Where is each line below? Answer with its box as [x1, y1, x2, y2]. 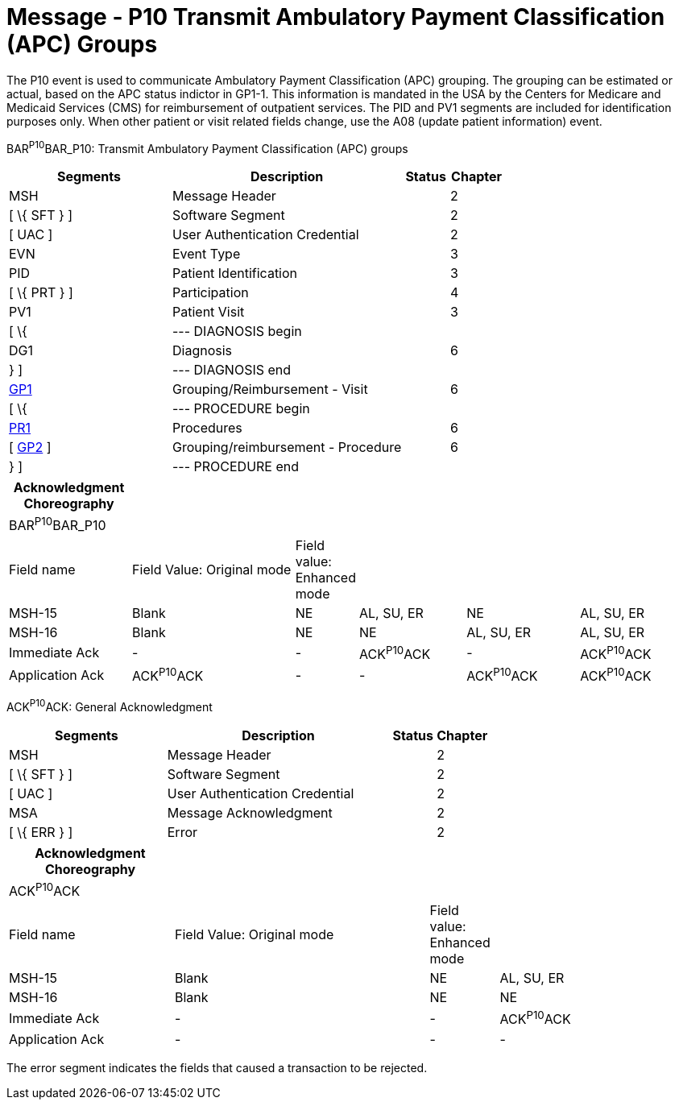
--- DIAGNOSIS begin [172, 323, 302, 340]
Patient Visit [172, 304, 245, 321]
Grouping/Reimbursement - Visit [172, 381, 368, 398]
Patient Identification [172, 265, 298, 282]
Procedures [172, 420, 242, 437]
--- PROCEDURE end [172, 458, 300, 475]
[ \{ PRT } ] [9, 284, 73, 301]
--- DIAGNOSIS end [172, 362, 292, 379]
